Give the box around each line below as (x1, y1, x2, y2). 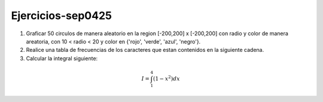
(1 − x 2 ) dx (153, 75, 181, 82)
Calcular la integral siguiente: (26, 54, 98, 62)
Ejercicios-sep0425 (11, 9, 112, 22)
